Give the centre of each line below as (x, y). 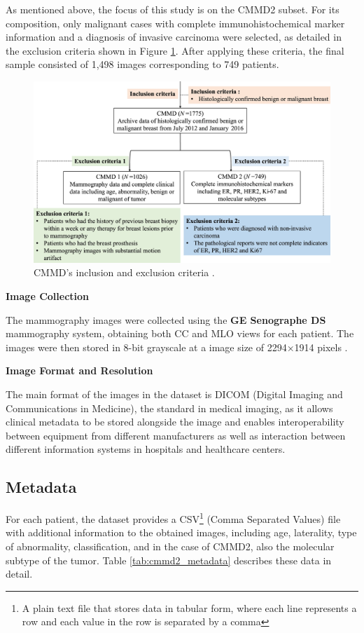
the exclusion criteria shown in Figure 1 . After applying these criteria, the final (175, 50)
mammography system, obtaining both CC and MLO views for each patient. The (180, 333)
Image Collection (47, 295)
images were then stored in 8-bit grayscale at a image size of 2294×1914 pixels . (177, 347)
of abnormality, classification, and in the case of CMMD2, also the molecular (170, 546)
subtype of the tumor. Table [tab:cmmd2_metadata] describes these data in (169, 560)
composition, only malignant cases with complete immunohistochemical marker (175, 23)
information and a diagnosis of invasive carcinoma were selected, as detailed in (174, 37)
